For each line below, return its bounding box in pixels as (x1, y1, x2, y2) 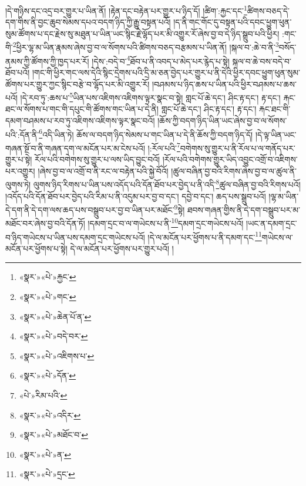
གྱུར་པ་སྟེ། (5, 153, 32, 166)
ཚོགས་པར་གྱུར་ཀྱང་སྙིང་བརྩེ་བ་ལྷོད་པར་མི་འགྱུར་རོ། (5, 77, 150, 90)
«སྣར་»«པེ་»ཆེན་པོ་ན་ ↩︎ (19, 310, 92, 322)
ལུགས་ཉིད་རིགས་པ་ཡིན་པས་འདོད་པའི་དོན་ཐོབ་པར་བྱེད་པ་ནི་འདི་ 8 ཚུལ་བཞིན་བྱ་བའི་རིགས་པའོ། (33, 177, 301, 190)
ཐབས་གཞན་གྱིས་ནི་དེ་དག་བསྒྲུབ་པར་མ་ (187, 203, 300, 215)
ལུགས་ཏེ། (5, 178, 31, 190)
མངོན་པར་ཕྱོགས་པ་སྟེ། (5, 242, 68, 254)
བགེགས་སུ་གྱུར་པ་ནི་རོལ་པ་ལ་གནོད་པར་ (180, 141, 295, 154)
